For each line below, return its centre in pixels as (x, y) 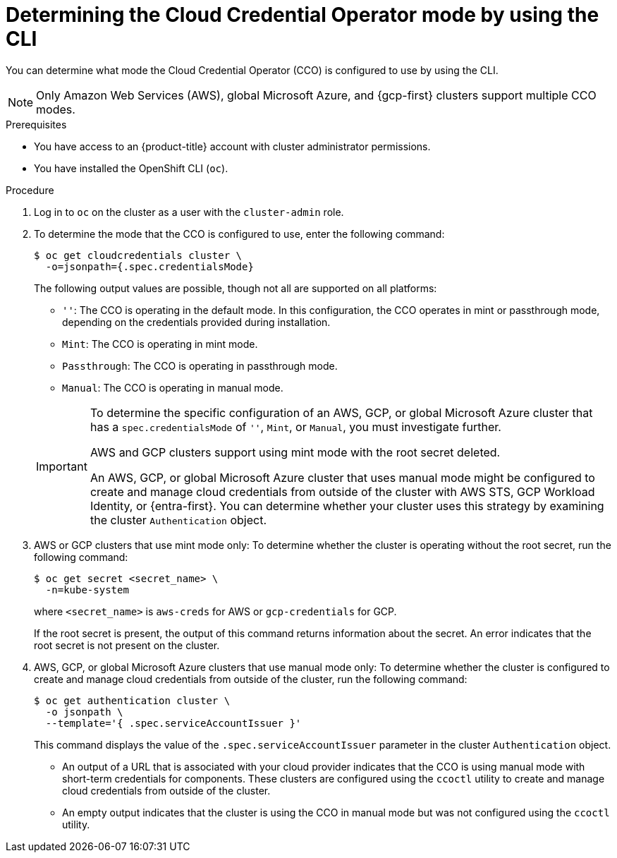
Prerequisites (36, 124)
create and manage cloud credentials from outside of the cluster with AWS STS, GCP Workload (342, 491)
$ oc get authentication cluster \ (132, 700)
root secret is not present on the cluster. (127, 645)
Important (62, 466)
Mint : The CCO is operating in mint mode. (160, 344)
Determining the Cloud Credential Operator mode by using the (303, 15)
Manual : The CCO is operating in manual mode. (173, 387)
